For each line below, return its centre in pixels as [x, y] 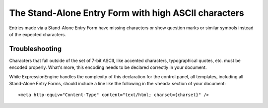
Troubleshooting [35, 49]
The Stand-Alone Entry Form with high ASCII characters [127, 13]
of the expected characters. [38, 34]
